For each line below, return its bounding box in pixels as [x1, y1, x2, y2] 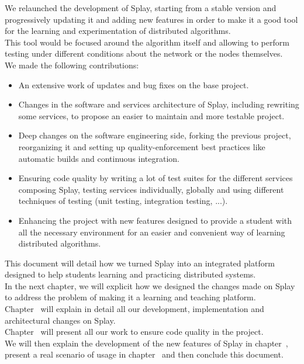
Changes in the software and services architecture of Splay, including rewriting [18, 98, 299, 110]
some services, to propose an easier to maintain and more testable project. [18, 109, 285, 122]
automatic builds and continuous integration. [18, 152, 179, 164]
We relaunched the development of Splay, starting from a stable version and [5, 2, 277, 13]
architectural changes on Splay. [5, 314, 116, 326]
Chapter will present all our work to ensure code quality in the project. [5, 325, 264, 338]
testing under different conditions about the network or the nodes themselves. [5, 47, 283, 60]
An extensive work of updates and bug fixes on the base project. [18, 78, 249, 91]
